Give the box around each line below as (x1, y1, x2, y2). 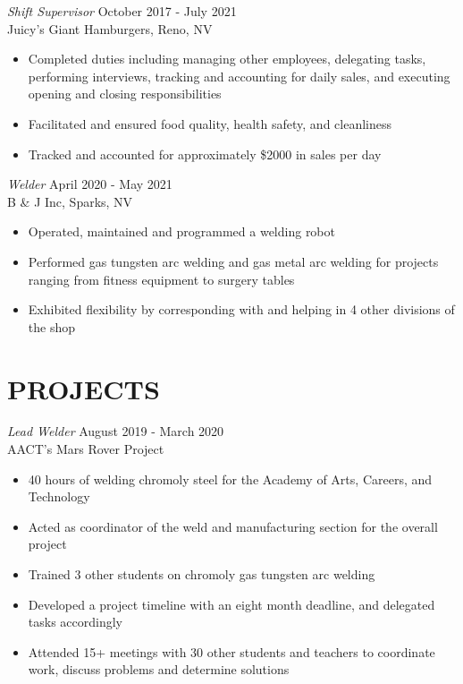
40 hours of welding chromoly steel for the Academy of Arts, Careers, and (28, 469, 433, 488)
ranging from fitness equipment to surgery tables (28, 269, 295, 288)
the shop (28, 317, 75, 336)
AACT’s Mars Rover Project (7, 440, 164, 458)
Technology (28, 487, 90, 506)
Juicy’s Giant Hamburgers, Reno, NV (7, 19, 213, 38)
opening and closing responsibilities (28, 84, 222, 103)
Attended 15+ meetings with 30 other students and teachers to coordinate (28, 642, 435, 661)
